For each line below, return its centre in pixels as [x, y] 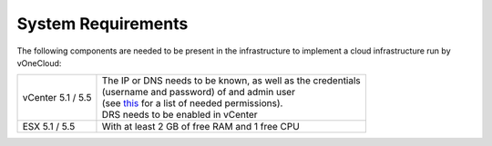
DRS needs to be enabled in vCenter [180, 115]
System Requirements [102, 24]
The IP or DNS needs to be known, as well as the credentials [231, 81]
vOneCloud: [39, 63]
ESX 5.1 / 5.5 [49, 127]
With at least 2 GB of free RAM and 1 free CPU [200, 127]
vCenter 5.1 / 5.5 [57, 98]
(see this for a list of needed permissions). [192, 103]
